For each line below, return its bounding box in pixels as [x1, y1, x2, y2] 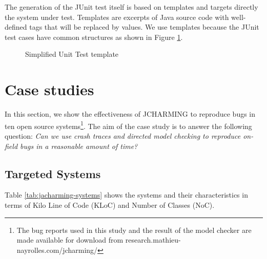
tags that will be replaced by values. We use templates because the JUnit [29, 21, 259, 32]
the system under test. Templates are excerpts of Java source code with [5, 11, 229, 22]
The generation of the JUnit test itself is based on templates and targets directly [5, 2, 258, 12]
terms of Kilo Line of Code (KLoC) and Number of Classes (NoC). [5, 199, 215, 210]
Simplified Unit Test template [25, 49, 119, 59]
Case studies [5, 79, 94, 100]
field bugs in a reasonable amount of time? [5, 140, 138, 151]
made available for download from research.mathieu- [16, 234, 181, 245]
